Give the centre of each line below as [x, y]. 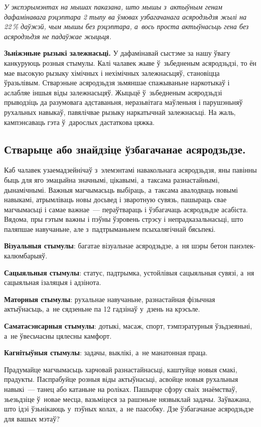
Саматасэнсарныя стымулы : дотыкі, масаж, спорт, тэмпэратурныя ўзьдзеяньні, [128, 326]
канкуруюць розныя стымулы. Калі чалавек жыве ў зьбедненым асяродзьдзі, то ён [130, 62]
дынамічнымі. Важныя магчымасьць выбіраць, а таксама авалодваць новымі [121, 189]
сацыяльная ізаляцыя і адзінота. [53, 282]
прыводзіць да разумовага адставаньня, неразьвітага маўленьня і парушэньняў [123, 102]
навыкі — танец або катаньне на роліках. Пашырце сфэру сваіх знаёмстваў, [121, 389]
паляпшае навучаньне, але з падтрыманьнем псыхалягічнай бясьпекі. [110, 229]
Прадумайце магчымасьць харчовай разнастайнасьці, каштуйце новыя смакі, [121, 369]
